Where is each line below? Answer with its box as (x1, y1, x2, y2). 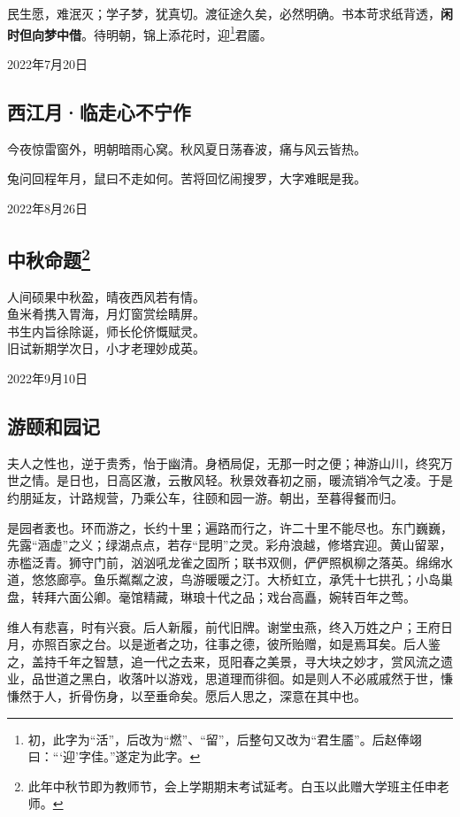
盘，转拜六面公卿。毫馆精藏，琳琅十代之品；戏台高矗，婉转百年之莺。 (7, 587, 416, 605)
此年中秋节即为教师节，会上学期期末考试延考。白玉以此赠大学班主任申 (27, 776, 437, 795)
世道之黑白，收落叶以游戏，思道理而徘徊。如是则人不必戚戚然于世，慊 (43, 669, 453, 688)
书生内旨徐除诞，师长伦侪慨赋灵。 (7, 321, 205, 340)
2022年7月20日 (7, 54, 88, 73)
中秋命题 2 (7, 242, 91, 273)
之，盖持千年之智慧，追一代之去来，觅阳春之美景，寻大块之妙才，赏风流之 (7, 651, 441, 670)
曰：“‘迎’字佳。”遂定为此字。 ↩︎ (27, 747, 201, 766)
